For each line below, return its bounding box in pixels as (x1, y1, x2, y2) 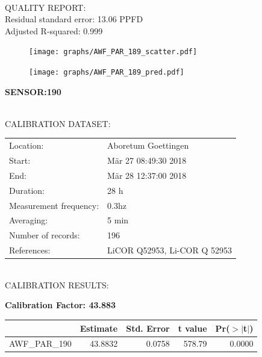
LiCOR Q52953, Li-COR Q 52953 (107, 244, 232, 256)
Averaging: (9, 214, 48, 226)
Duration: (9, 184, 45, 196)
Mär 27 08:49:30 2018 (107, 154, 187, 167)
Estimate (80, 321, 118, 334)
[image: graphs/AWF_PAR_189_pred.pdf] (29, 68, 184, 77)
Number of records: (9, 229, 80, 241)
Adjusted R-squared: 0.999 (5, 24, 103, 37)
